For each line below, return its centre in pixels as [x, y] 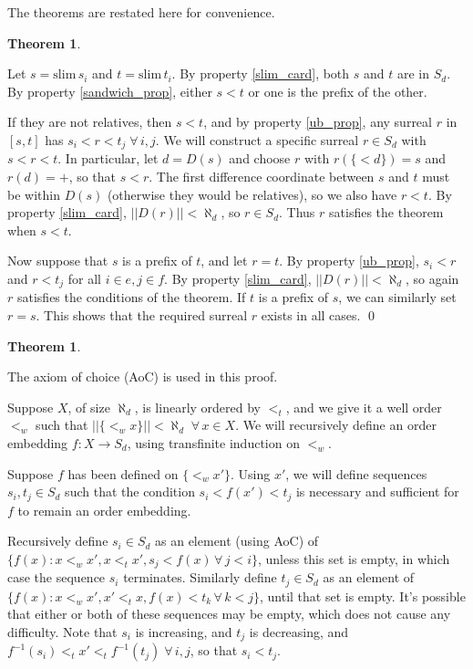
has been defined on [123, 473]
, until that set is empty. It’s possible [362, 596]
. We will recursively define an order [336, 425]
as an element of [369, 577]
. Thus [297, 212]
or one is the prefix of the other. [338, 91]
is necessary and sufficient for [377, 491]
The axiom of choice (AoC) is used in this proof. [143, 376]
